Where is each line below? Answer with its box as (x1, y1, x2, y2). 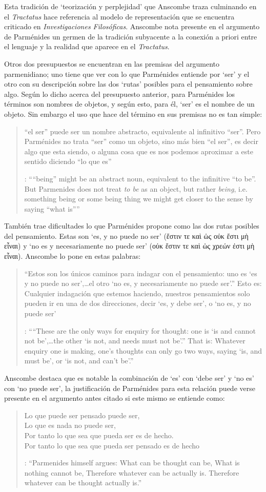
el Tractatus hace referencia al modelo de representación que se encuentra (4, 11, 235, 22)
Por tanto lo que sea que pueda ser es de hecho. (24, 429, 174, 440)
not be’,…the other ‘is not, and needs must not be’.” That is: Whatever (24, 335, 245, 346)
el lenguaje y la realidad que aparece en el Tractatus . (4, 41, 170, 52)
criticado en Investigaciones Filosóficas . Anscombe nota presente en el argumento (4, 21, 260, 32)
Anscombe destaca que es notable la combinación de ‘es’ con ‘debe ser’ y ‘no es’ (4, 373, 254, 383)
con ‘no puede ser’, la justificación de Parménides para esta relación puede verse (4, 382, 255, 393)
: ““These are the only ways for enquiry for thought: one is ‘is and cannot (24, 325, 256, 336)
